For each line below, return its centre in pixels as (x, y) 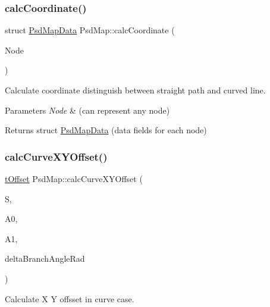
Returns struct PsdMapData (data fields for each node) (106, 130)
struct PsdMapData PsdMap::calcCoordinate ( (90, 30)
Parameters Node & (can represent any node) (87, 110)
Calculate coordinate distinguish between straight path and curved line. (135, 90)
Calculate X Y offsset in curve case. (70, 298)
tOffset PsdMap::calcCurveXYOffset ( (74, 178)
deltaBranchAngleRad (45, 259)
